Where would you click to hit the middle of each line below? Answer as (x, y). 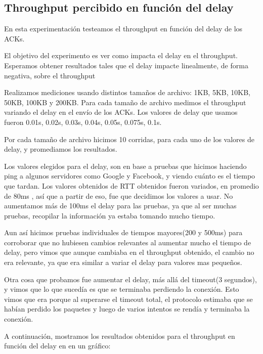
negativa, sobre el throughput (50, 75)
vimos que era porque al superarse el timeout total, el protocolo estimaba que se (128, 299)
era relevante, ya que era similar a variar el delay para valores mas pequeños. (123, 262)
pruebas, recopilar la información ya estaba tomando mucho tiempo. (110, 215)
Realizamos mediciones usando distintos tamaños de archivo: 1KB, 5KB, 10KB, (127, 92)
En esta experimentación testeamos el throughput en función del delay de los (123, 29)
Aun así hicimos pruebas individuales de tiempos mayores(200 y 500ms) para (123, 232)
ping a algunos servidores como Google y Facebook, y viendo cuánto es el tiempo (130, 176)
